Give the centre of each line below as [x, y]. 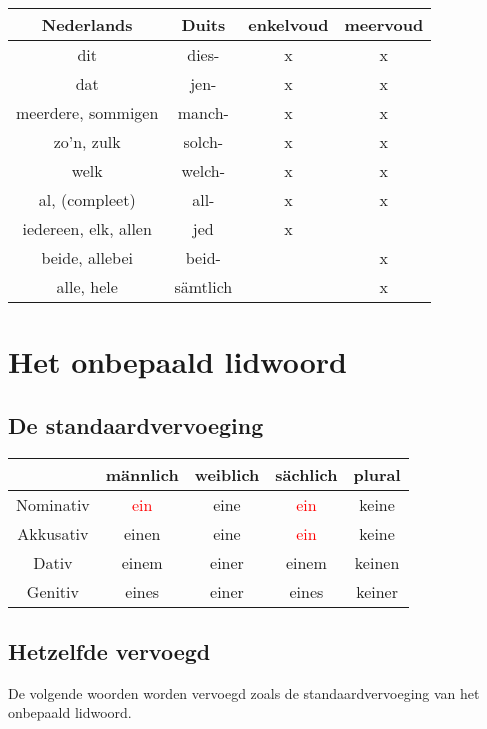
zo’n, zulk [87, 141]
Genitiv [52, 591]
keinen [377, 562]
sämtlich [203, 286]
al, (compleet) [87, 199]
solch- [203, 141]
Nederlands [87, 24]
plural [377, 474]
